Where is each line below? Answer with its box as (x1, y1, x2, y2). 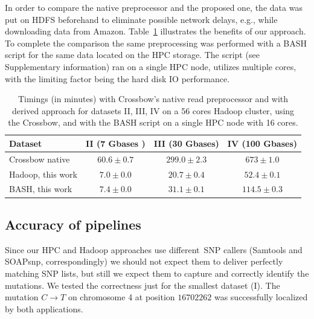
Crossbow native (9, 152, 70, 165)
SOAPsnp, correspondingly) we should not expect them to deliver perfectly (5, 255, 283, 268)
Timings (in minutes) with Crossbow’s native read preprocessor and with (18, 92, 289, 105)
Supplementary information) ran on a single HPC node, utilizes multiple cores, (5, 60, 296, 72)
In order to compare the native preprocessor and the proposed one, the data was (5, 1, 303, 13)
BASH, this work (9, 182, 72, 195)
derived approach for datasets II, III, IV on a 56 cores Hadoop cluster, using (11, 104, 295, 117)
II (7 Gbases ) (85, 137, 146, 149)
